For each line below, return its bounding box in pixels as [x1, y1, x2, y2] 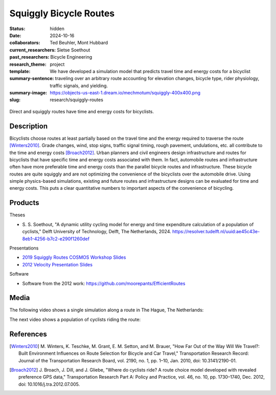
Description [9, 121, 48, 130]
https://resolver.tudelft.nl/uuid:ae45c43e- [172, 229, 260, 235]
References [9, 330, 47, 338]
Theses [9, 212, 26, 218]
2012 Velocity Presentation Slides [22, 261, 93, 267]
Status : [9, 26, 26, 32]
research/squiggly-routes [50, 97, 103, 103]
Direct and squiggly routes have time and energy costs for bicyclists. [9, 108, 154, 114]
